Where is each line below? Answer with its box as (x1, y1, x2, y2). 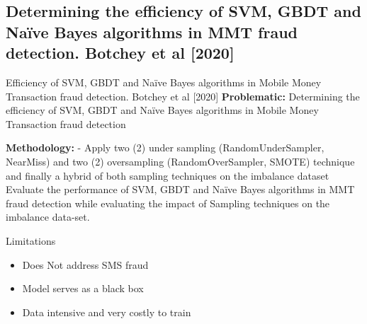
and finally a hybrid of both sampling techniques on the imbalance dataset (6, 168, 329, 183)
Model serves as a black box (22, 281, 144, 296)
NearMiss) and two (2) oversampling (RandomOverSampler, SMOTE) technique (6, 154, 355, 168)
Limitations (6, 233, 56, 248)
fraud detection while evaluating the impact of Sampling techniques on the (6, 195, 330, 210)
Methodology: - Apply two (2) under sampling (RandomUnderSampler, (6, 140, 324, 155)
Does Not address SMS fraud (22, 257, 149, 272)
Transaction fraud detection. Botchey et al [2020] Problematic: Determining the (6, 88, 360, 103)
